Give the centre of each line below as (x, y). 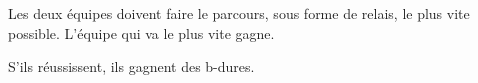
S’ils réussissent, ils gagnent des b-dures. (131, 66)
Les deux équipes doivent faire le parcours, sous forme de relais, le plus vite (239, 13)
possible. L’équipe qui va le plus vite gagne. (141, 32)
